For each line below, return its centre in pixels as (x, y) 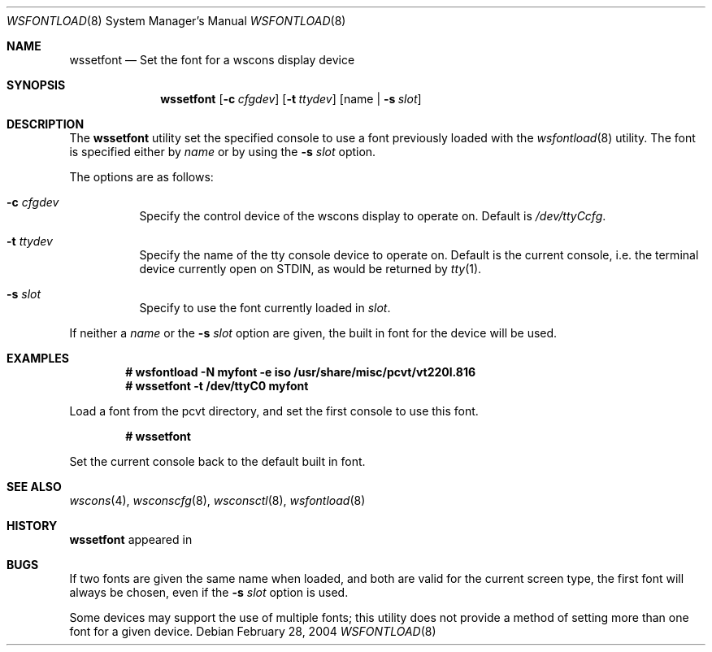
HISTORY (32, 526)
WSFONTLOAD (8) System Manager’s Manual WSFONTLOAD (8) (176, 21)
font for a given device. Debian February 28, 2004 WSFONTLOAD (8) (253, 631)
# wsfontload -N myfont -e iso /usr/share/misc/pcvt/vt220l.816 (301, 372)
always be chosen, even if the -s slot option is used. (209, 592)
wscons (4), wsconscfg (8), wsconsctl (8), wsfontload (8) (217, 500)
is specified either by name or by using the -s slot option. (223, 152)
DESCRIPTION (46, 124)
